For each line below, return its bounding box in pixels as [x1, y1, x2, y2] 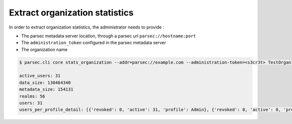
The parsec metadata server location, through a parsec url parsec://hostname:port [21, 33, 196, 39]
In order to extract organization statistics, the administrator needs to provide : [9, 24, 164, 30]
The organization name [21, 46, 68, 52]
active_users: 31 [19, 73, 61, 78]
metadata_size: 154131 [19, 87, 73, 92]
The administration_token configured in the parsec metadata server [21, 40, 166, 46]
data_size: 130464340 [19, 80, 71, 85]
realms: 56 [19, 93, 45, 99]
